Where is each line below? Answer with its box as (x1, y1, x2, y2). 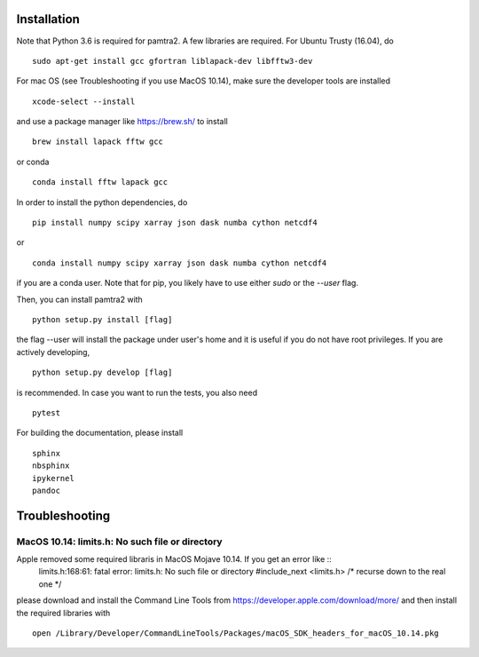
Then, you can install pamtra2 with (16, 294, 144, 305)
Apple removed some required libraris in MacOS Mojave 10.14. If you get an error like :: (16, 554, 332, 565)
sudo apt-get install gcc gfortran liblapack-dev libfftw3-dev (32, 56, 313, 66)
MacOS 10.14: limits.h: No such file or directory (16, 535, 223, 548)
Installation (16, 12, 80, 27)
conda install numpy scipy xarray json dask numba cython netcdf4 (32, 257, 327, 268)
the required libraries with (16, 607, 111, 618)
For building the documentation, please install (16, 427, 184, 439)
